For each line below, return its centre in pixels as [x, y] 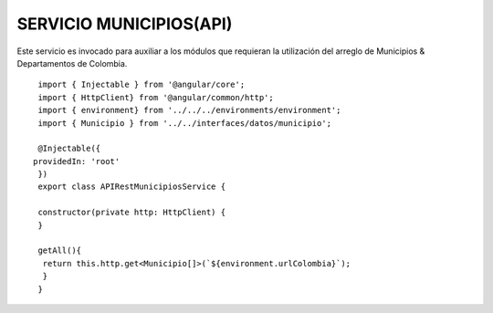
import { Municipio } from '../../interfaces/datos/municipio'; [185, 123]
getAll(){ [60, 250]
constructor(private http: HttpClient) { [132, 213]
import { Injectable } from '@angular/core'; [142, 85]
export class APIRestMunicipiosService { [132, 187]
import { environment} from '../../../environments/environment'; [189, 110]
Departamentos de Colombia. [72, 63]
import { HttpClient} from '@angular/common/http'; [156, 97]
